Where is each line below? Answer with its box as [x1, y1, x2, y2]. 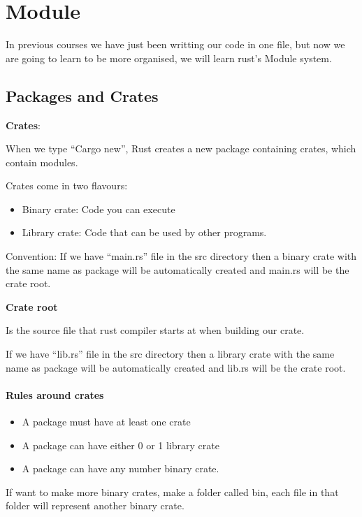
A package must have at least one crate [22, 414, 191, 429]
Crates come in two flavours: [6, 178, 128, 193]
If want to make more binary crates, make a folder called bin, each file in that [6, 484, 339, 499]
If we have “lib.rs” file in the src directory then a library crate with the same [6, 347, 335, 361]
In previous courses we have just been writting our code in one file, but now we [6, 37, 345, 52]
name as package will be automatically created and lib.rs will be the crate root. [6, 360, 346, 374]
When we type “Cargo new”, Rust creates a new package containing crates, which [6, 141, 356, 156]
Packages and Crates [6, 85, 159, 106]
